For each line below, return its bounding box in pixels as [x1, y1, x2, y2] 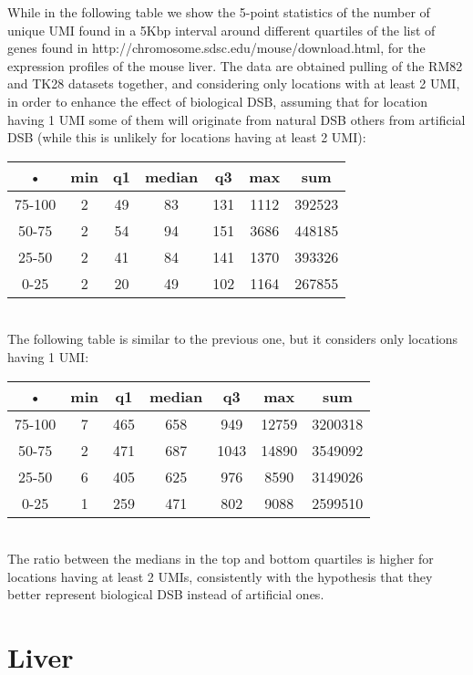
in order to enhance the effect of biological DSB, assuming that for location [7, 91, 428, 110]
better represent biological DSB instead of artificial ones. [7, 585, 324, 604]
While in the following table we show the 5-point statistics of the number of [7, 3, 430, 21]
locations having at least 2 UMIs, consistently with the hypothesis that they [7, 566, 433, 586]
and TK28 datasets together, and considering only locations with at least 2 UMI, [7, 74, 460, 93]
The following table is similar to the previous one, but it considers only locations [7, 329, 458, 348]
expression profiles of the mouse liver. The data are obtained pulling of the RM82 [7, 56, 463, 75]
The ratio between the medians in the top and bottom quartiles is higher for [7, 549, 434, 568]
